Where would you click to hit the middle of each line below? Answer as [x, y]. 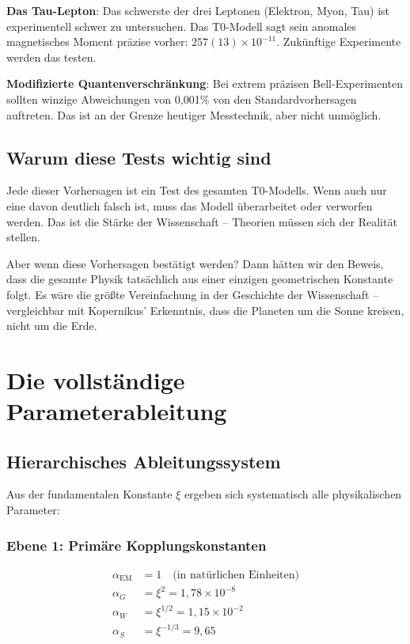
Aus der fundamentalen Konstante [89, 494]
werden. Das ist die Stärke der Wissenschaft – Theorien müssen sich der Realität [202, 221]
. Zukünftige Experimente [339, 42]
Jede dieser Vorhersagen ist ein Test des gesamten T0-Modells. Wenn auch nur [197, 190]
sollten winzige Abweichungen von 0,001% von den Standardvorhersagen [182, 98]
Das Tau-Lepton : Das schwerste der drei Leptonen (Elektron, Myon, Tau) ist [198, 10]
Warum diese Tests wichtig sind [139, 157]
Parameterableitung [117, 411]
